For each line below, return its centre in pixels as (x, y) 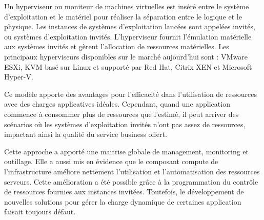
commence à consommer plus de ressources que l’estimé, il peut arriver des (121, 114)
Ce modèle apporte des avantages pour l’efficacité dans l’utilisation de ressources (130, 94)
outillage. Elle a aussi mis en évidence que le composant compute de (111, 161)
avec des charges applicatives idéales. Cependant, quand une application (117, 104)
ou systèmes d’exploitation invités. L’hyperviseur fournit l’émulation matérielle (128, 36)
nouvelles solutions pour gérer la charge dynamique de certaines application (123, 201)
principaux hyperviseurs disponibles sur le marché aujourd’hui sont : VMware (126, 56)
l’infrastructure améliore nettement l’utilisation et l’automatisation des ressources (132, 171)
